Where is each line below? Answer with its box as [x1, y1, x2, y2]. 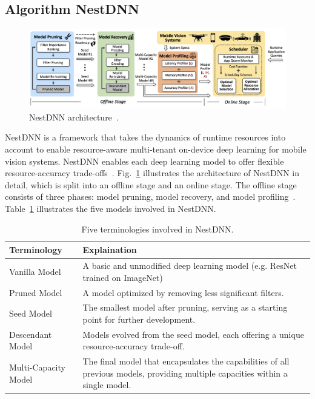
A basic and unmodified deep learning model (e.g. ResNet [82, 259, 297, 272]
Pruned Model [9, 286, 62, 298]
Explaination [82, 243, 137, 256]
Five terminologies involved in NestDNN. [81, 222, 234, 235]
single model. [82, 378, 131, 391]
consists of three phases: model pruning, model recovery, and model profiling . [5, 190, 296, 203]
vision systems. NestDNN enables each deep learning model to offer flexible [5, 154, 284, 167]
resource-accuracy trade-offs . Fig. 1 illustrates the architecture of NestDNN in [5, 167, 299, 179]
